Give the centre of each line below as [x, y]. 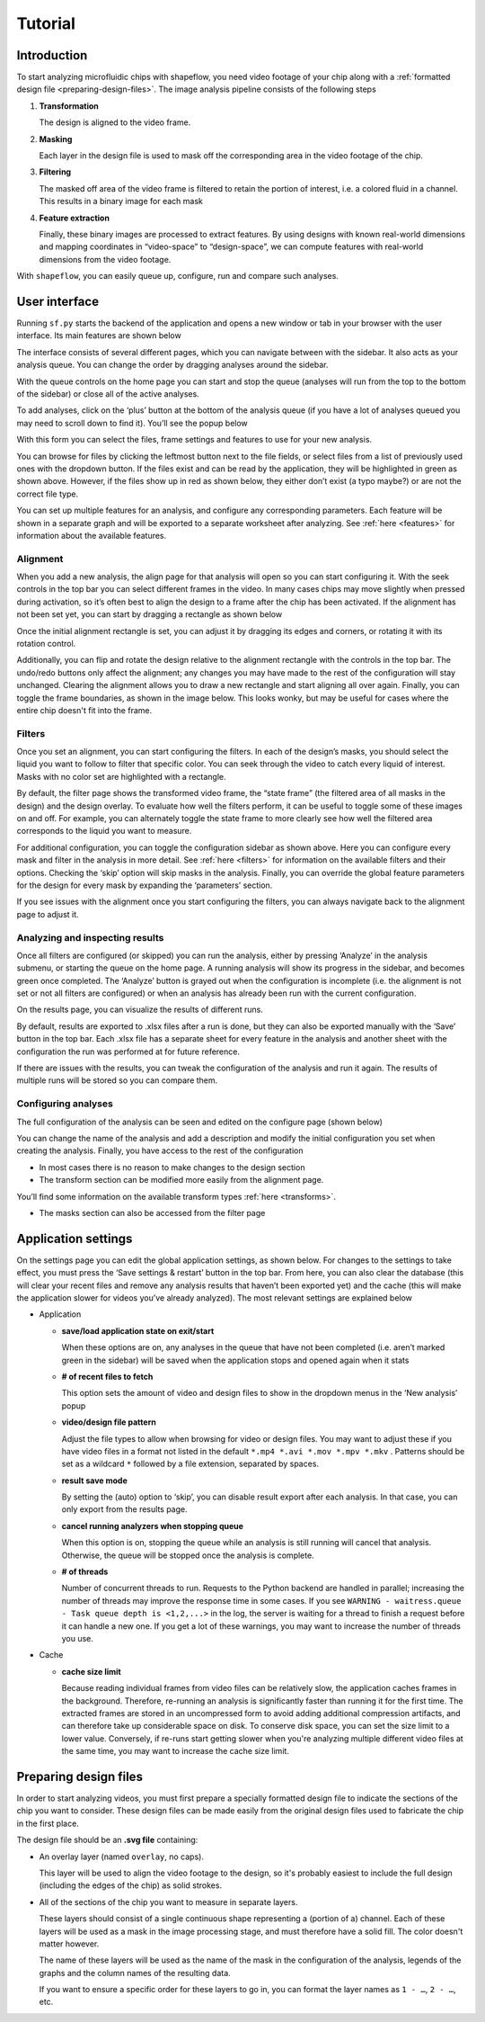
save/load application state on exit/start [138, 1330]
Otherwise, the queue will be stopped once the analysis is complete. [188, 1555]
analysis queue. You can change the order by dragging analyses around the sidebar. [172, 365]
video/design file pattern [109, 1422]
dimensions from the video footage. [105, 259]
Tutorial [46, 23]
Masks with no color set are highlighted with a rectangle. [121, 776]
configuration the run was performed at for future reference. [128, 1051]
